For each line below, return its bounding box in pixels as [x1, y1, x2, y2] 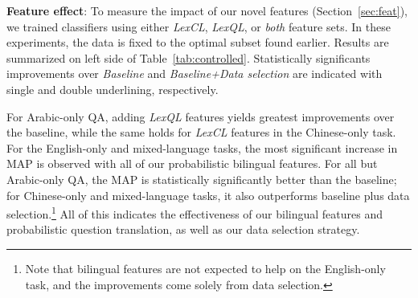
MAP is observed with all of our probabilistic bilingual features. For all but [6, 155, 378, 172]
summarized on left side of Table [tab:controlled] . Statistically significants [6, 49, 371, 66]
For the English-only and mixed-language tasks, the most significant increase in [6, 139, 398, 156]
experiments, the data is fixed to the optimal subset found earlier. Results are [6, 34, 389, 51]
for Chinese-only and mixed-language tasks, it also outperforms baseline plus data [6, 186, 410, 203]
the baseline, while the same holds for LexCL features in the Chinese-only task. [6, 124, 396, 141]
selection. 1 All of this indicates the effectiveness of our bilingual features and [6, 203, 383, 222]
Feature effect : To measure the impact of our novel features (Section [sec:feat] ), [6, 2, 408, 18]
